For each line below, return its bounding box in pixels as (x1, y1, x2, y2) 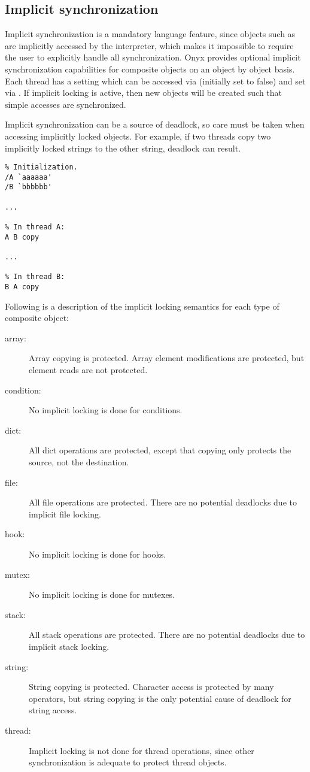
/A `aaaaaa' (5, 172, 52, 181)
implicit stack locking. (29, 640, 110, 652)
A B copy (5, 232, 39, 241)
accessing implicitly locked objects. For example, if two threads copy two (5, 129, 271, 142)
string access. (29, 704, 77, 716)
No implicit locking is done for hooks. (29, 547, 166, 560)
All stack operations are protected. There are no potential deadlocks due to (29, 628, 305, 641)
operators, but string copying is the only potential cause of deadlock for (29, 692, 291, 704)
